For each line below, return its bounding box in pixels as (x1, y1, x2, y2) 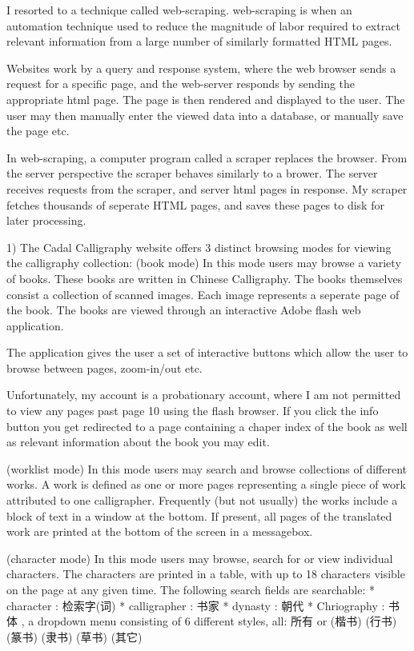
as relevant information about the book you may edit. (6, 433, 270, 450)
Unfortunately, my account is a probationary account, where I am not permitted (6, 386, 401, 403)
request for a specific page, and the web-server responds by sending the (6, 75, 356, 92)
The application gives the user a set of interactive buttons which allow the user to (6, 344, 408, 361)
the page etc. (6, 122, 70, 139)
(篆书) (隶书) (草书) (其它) (6, 628, 143, 645)
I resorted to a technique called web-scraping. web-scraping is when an (6, 2, 352, 18)
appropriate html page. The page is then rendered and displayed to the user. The (6, 90, 405, 107)
